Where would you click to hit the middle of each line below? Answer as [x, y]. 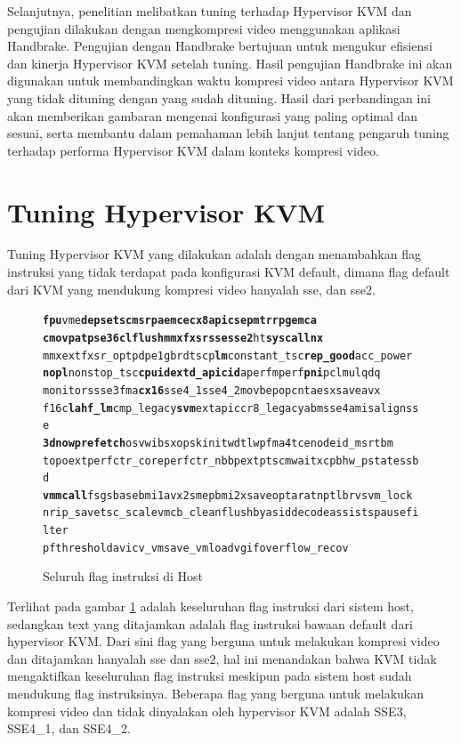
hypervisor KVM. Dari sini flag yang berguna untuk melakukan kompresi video [223, 641]
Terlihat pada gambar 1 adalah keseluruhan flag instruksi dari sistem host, [210, 606]
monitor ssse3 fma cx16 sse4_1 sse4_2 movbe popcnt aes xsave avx [212, 390]
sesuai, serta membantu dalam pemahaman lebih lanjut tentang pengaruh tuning [228, 133]
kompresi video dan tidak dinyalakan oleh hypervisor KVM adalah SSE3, [207, 711]
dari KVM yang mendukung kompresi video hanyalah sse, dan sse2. [191, 289]
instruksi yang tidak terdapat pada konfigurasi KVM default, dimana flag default [229, 272]
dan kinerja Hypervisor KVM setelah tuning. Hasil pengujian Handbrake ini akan [230, 63]
